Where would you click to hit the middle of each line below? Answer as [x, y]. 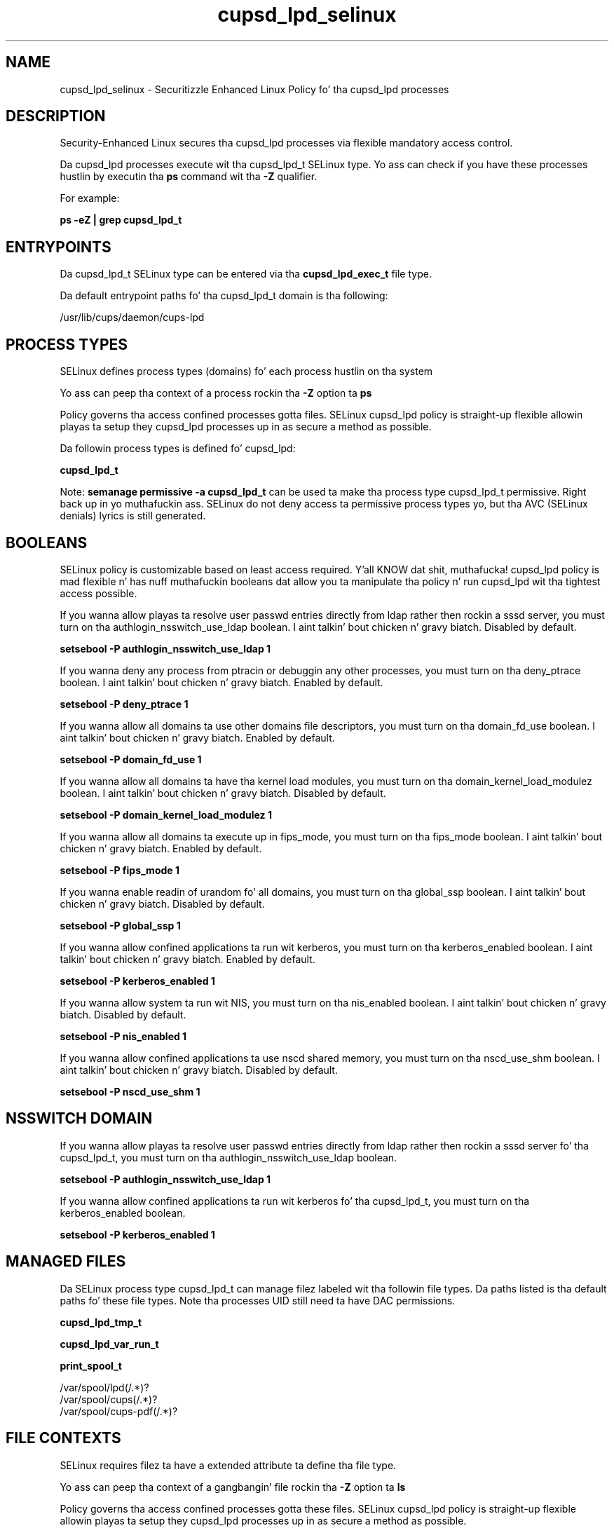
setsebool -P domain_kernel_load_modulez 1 [166, 814]
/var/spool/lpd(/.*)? [104, 1387]
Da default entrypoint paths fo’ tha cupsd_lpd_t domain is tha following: [224, 296]
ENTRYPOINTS [59, 247]
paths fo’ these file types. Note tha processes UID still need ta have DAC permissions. [258, 1300]
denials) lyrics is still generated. [133, 516]
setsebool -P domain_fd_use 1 [131, 759]
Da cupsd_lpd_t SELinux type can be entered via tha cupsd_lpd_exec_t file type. [246, 274]
